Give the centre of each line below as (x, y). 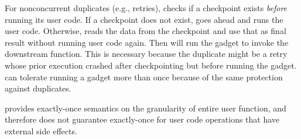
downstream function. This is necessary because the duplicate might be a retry (146, 54)
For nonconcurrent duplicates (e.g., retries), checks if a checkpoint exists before (146, 8)
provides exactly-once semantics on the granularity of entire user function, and (146, 108)
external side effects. (41, 130)
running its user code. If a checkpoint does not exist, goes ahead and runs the (144, 19)
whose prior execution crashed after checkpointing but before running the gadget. (151, 65)
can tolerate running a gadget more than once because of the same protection (144, 77)
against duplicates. (38, 88)
